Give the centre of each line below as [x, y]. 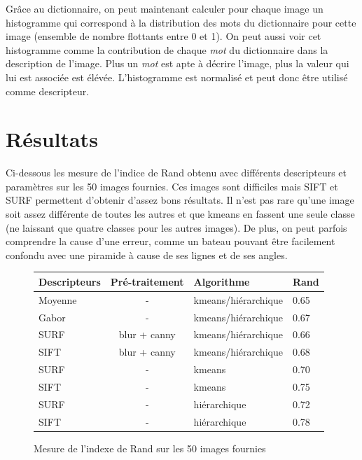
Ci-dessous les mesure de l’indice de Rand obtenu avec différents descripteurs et [176, 173]
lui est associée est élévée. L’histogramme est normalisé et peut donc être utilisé [177, 77]
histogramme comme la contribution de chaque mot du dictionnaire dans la [167, 49]
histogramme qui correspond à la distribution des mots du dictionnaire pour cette [181, 22]
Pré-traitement [147, 281]
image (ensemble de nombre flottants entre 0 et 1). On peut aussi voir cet [163, 36]
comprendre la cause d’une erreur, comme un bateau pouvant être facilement [170, 241]
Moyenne [58, 299]
